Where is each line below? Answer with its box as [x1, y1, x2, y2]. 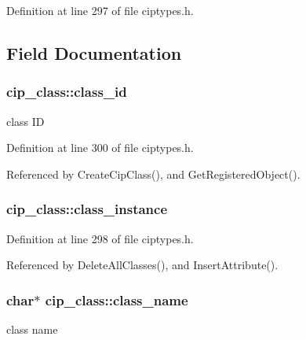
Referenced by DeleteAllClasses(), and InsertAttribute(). [6, 257, 279, 273]
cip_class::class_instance [6, 199, 168, 219]
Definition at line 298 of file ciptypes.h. [6, 230, 194, 246]
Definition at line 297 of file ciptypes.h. [6, 2, 194, 18]
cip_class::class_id [6, 82, 127, 102]
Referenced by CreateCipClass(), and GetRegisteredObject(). [6, 165, 301, 182]
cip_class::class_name [45, 290, 188, 309]
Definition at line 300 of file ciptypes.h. [6, 139, 194, 156]
